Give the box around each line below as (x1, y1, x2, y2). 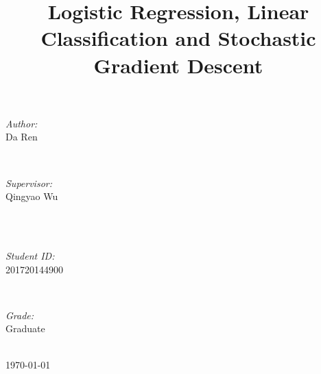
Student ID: (5, 248, 55, 262)
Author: (5, 116, 38, 130)
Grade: (5, 308, 34, 322)
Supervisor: (5, 175, 52, 190)
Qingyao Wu (5, 189, 58, 203)
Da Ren (5, 129, 38, 144)
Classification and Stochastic (40, 24, 316, 52)
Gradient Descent (93, 51, 263, 79)
